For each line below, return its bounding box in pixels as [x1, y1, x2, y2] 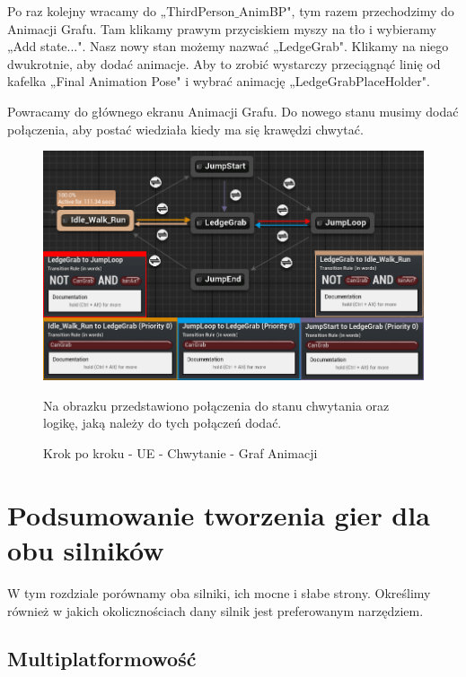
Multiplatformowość [7, 645, 197, 673]
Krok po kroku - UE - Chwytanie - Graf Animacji [43, 444, 318, 462]
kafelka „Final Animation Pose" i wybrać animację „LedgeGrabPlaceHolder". [7, 72, 430, 91]
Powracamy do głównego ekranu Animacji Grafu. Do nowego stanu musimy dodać [7, 101, 459, 120]
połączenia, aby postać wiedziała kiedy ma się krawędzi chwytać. [7, 119, 364, 138]
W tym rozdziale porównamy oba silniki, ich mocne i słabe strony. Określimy [7, 583, 431, 602]
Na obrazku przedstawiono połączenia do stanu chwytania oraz [43, 395, 390, 414]
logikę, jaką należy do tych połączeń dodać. [43, 413, 282, 432]
